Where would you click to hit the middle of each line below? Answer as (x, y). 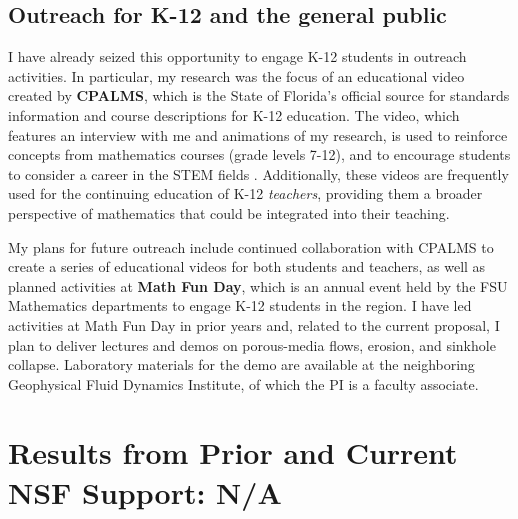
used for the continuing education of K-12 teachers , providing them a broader (245, 193)
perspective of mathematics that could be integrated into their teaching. (229, 212)
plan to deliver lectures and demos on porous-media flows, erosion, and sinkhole (252, 344)
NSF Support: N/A (145, 491)
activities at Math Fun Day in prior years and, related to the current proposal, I (254, 324)
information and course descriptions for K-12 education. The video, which (234, 114)
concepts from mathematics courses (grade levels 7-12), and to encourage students (259, 154)
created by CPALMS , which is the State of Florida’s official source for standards (259, 95)
